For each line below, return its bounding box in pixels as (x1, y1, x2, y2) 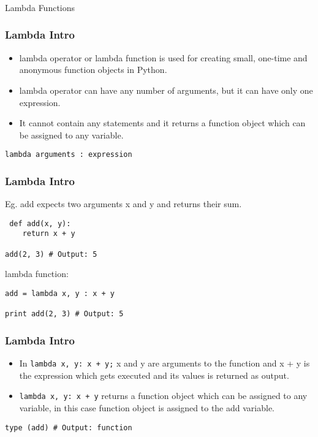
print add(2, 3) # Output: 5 (5, 310, 124, 319)
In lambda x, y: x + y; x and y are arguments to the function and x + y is (19, 357, 310, 370)
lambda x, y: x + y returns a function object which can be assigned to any (19, 389, 308, 402)
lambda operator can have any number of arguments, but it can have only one (19, 83, 313, 96)
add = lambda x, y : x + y (5, 289, 115, 298)
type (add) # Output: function (5, 423, 132, 432)
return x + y (22, 229, 75, 238)
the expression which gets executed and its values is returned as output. (19, 368, 289, 381)
